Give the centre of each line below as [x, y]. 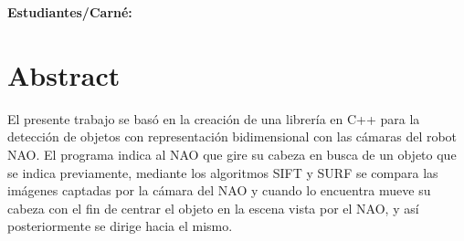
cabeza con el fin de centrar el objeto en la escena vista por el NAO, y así [213, 208]
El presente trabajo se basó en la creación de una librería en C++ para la [214, 118]
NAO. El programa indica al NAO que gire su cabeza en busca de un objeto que [232, 154]
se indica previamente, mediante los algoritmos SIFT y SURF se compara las [223, 172]
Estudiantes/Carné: [70, 12]
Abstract [64, 74]
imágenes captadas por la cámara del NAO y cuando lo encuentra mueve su [219, 190]
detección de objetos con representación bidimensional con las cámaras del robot [232, 136]
